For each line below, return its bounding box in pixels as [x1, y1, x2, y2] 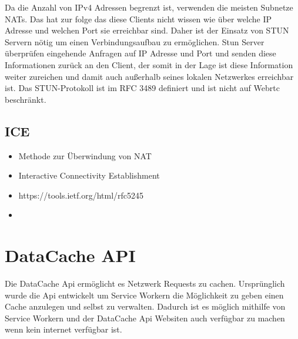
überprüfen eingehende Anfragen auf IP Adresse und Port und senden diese [5, 47, 276, 59]
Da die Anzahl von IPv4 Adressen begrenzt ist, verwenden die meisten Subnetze [5, 1, 293, 13]
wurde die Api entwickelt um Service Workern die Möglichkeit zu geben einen [5, 288, 284, 301]
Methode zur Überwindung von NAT [18, 149, 152, 162]
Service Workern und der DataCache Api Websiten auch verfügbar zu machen [5, 311, 285, 324]
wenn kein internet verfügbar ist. [5, 323, 122, 335]
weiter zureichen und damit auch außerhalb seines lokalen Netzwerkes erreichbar [5, 70, 294, 82]
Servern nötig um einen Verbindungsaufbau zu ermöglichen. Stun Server [5, 35, 264, 48]
